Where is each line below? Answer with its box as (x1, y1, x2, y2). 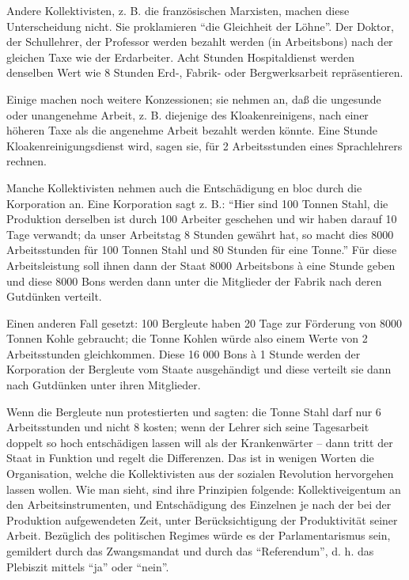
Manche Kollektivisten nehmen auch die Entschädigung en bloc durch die (6, 179, 362, 195)
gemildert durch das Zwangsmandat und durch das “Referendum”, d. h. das (6, 543, 374, 559)
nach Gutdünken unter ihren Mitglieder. (6, 377, 201, 393)
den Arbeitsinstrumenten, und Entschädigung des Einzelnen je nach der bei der (6, 496, 392, 513)
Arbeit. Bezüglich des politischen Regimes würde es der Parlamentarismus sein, (6, 527, 391, 544)
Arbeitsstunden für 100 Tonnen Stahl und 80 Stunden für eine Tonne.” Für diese (6, 241, 397, 258)
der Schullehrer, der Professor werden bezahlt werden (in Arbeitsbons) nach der (6, 33, 393, 50)
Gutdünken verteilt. (6, 288, 102, 305)
